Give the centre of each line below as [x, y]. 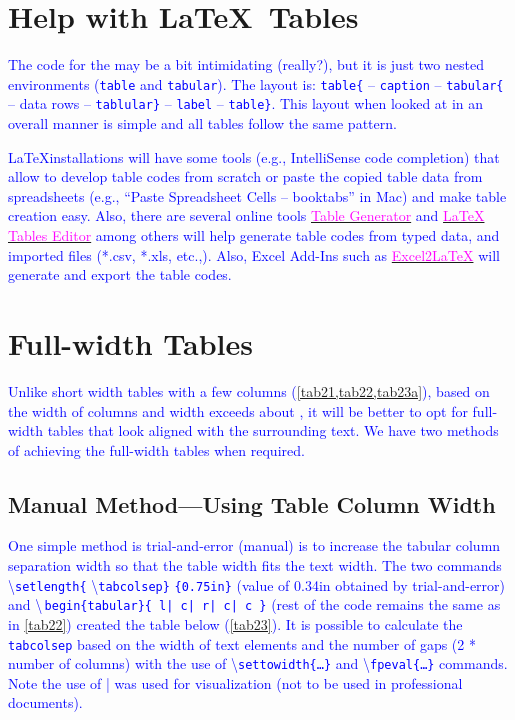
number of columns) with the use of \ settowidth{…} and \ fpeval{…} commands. [258, 663]
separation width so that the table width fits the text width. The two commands [255, 565]
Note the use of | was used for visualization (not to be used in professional [235, 682]
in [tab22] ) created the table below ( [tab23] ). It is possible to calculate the [235, 623]
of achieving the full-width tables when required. [156, 449]
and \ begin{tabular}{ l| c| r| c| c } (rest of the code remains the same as [254, 604]
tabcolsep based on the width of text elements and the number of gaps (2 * [242, 643]
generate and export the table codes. [120, 274]
